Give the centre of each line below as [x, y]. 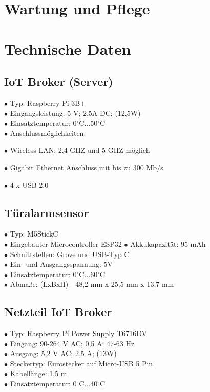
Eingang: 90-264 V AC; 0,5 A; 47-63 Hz [72, 343]
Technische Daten [68, 48]
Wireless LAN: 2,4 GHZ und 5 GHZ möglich [80, 150]
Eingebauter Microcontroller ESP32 [66, 243]
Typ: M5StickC [34, 234]
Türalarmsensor [47, 212]
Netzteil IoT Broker [58, 312]
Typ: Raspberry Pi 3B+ [48, 102]
